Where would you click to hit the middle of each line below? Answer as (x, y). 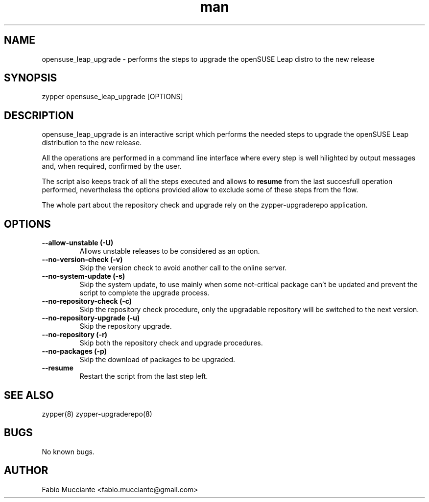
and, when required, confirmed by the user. (112, 166)
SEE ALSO (29, 395)
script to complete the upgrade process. (144, 293)
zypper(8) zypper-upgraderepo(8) (97, 414)
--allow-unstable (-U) (78, 243)
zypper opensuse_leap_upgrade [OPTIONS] (112, 97)
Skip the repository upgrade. (126, 326)
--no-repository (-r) (75, 335)
